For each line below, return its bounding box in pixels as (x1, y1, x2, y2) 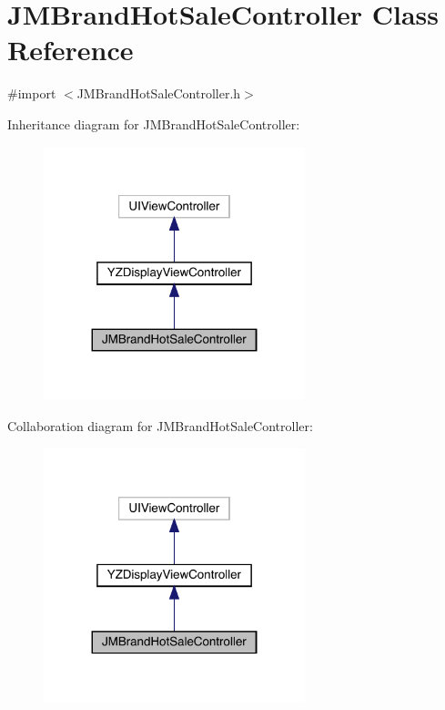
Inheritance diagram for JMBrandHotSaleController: (7, 114, 300, 133)
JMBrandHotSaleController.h (76, 84, 241, 103)
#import (7, 84, 56, 103)
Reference (7, 31, 134, 68)
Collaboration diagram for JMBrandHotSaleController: (7, 417, 313, 436)
